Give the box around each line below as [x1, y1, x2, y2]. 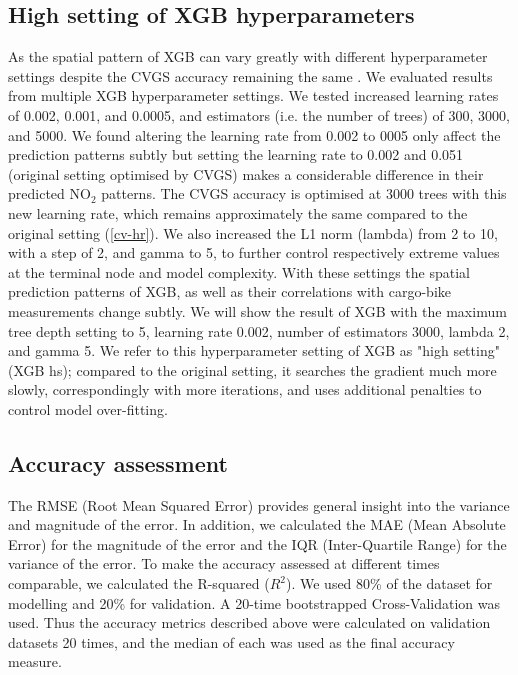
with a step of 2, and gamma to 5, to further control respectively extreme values [8, 242, 500, 263]
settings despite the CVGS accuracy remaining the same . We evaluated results [8, 65, 493, 86]
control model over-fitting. [8, 398, 168, 419]
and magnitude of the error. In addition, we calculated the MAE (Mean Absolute [8, 514, 506, 535]
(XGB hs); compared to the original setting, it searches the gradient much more [8, 359, 497, 380]
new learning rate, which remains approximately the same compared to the [8, 202, 468, 223]
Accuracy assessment [8, 447, 228, 478]
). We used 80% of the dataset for [286, 573, 493, 594]
